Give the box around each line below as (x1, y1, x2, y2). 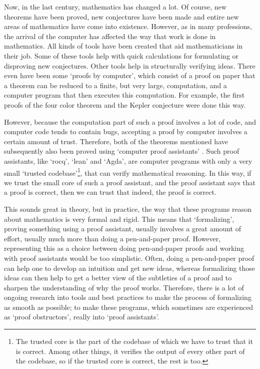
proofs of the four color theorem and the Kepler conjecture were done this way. (4, 99, 246, 110)
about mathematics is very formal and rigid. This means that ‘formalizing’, (4, 213, 234, 224)
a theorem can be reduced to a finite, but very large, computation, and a (4, 80, 227, 90)
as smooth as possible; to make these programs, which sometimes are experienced (4, 301, 253, 312)
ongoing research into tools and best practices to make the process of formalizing (4, 292, 251, 302)
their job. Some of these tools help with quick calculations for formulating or (4, 50, 239, 61)
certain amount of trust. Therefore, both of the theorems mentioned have (4, 136, 228, 146)
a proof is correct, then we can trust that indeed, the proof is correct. (4, 187, 216, 197)
